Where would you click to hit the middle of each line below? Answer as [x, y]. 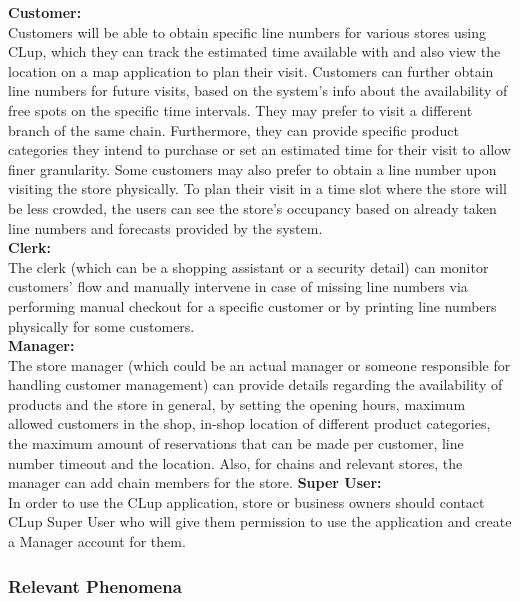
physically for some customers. [101, 325]
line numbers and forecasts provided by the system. [165, 227]
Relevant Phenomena [95, 585]
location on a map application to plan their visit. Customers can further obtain [251, 70]
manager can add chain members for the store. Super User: [195, 482]
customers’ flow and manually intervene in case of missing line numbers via [238, 286]
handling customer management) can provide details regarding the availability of [255, 384]
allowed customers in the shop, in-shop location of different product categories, [249, 423]
